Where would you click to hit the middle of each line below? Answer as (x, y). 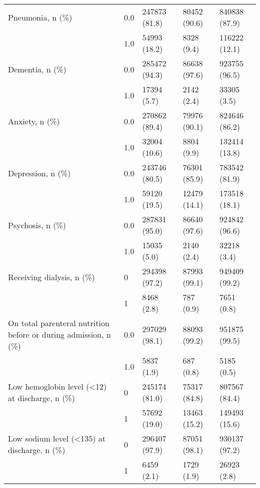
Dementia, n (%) (37, 69)
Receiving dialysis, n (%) (51, 277)
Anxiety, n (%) (34, 121)
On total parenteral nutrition (59, 323)
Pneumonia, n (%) (40, 17)
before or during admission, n (59, 334)
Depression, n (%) (39, 173)
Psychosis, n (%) (37, 225)
